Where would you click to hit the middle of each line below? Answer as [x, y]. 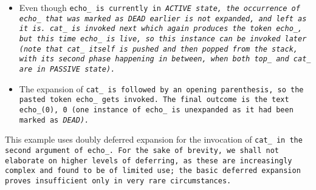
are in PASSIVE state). [67, 69]
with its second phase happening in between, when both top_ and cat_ [165, 59]
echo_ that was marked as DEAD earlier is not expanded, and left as [163, 19]
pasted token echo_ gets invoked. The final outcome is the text [154, 100]
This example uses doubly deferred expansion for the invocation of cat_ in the [154, 139]
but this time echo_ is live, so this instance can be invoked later [163, 39]
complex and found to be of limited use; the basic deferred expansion [153, 171]
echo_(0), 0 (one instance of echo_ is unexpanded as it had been [156, 110]
